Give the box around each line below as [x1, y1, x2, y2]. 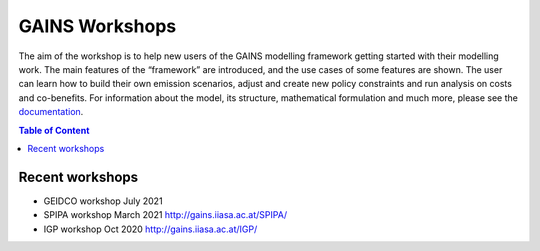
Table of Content [18, 124, 90, 136]
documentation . [18, 106, 84, 118]
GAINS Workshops [18, 15, 177, 37]
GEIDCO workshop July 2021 [43, 195, 164, 207]
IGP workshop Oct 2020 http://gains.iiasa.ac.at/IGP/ [43, 223, 258, 235]
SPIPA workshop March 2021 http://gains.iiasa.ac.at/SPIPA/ [43, 209, 288, 221]
